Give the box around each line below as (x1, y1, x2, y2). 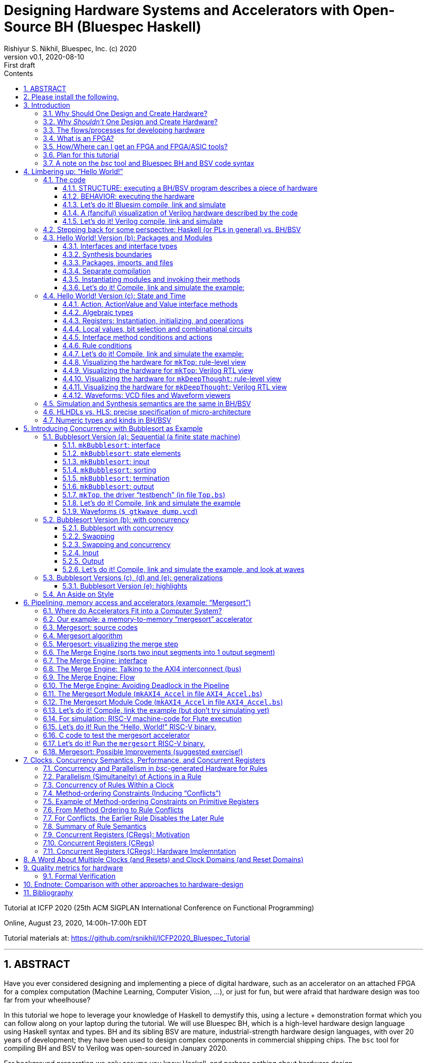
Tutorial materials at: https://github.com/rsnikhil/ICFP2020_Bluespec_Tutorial (4, 933, 250, 942)
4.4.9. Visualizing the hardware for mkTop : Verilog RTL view (62, 366, 253, 374)
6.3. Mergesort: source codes (43, 623, 138, 631)
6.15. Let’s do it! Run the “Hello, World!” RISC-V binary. (43, 722, 216, 731)
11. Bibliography (23, 888, 73, 897)
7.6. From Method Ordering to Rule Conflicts (43, 805, 184, 814)
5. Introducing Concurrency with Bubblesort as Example (23, 424, 203, 433)
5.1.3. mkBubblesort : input (62, 457, 150, 466)
